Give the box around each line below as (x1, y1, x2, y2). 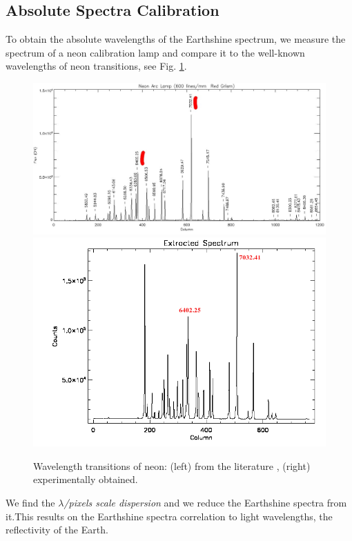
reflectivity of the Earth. (6, 522, 108, 537)
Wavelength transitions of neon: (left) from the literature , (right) (33, 458, 311, 473)
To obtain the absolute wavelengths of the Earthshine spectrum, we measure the (6, 32, 346, 46)
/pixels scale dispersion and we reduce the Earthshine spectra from (63, 495, 347, 510)
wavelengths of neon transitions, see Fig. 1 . (6, 59, 187, 73)
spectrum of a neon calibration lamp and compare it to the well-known (6, 45, 305, 59)
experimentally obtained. (33, 472, 138, 486)
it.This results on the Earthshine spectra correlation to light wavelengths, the (6, 509, 333, 523)
